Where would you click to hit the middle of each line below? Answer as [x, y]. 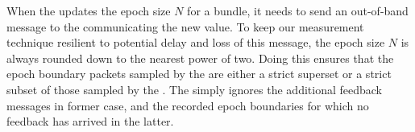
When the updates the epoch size [89, 10]
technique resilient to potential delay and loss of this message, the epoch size [196, 42]
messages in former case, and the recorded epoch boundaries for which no [188, 105]
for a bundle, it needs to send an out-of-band [298, 10]
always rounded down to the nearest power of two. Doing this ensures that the [200, 58]
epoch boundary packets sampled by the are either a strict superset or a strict [199, 74]
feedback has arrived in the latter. [90, 121]
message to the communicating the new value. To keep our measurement [185, 26]
